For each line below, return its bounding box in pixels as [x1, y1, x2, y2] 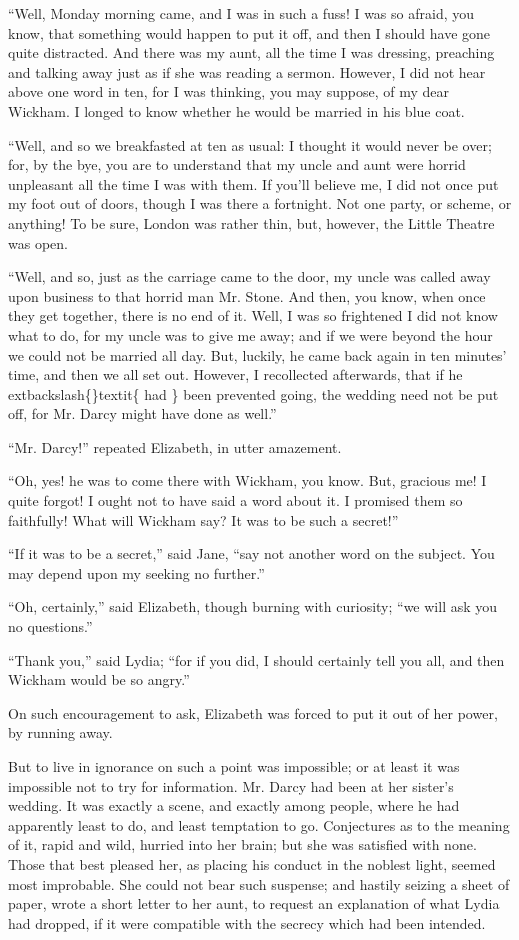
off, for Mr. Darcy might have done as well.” [8, 403, 277, 424]
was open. [8, 232, 68, 253]
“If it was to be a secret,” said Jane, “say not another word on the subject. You [8, 543, 495, 564]
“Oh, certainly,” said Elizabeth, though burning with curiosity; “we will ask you [8, 596, 498, 617]
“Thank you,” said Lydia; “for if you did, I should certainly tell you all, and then [8, 649, 505, 670]
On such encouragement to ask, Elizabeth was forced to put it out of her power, [8, 702, 498, 723]
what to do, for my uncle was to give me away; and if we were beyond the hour [8, 324, 493, 345]
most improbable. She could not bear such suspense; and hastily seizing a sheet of [8, 873, 510, 894]
